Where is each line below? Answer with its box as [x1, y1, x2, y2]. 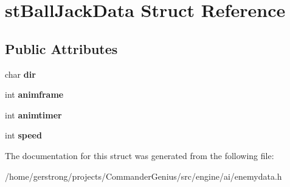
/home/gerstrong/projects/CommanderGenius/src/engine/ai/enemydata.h [5, 169, 282, 182]
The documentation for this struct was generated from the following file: [5, 149, 274, 161]
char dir [5, 67, 36, 80]
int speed [5, 129, 42, 141]
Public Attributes [5, 39, 118, 58]
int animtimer [5, 108, 62, 121]
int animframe [5, 88, 64, 101]
